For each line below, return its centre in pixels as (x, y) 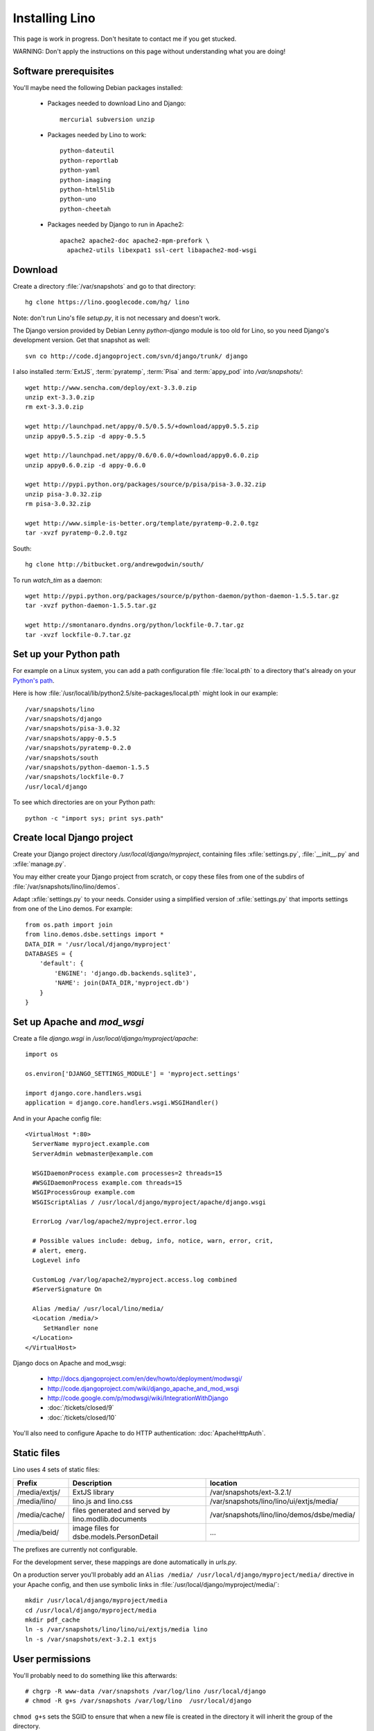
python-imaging (86, 180)
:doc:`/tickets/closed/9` (81, 1408)
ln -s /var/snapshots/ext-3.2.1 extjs (91, 1639)
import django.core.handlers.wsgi (83, 1093)
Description (92, 1483)
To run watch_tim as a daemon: (57, 580)
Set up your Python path (66, 654)
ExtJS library (93, 1492)
